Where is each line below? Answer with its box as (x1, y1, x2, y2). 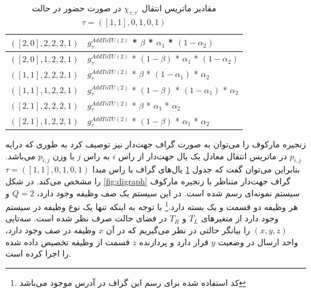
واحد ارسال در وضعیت (218, 235, 298, 248)
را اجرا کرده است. (5, 247, 72, 260)
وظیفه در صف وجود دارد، (5, 223, 96, 236)
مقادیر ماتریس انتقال (141, 2, 217, 14)
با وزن (53, 149, 75, 162)
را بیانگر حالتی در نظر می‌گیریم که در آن (106, 223, 250, 236)
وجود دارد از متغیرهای (201, 212, 279, 224)
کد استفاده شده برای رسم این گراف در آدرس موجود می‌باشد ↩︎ (19, 276, 247, 288)
